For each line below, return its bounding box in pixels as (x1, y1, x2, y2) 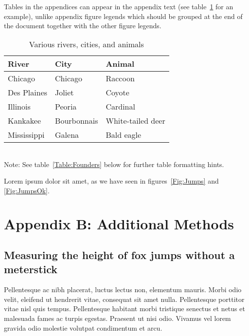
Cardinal (106, 100, 135, 112)
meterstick (4, 261, 58, 277)
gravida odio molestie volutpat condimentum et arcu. (4, 322, 162, 333)
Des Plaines (8, 86, 48, 98)
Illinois (8, 100, 31, 112)
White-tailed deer (106, 114, 165, 126)
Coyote (106, 86, 129, 98)
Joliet (55, 86, 74, 98)
